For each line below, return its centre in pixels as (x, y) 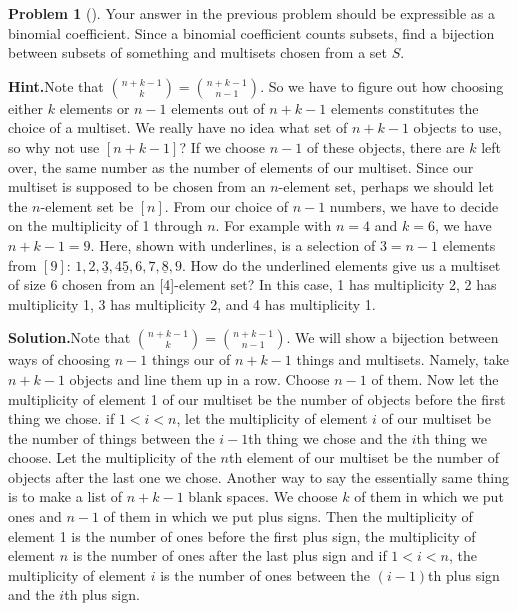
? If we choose (222, 146)
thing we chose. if (61, 418)
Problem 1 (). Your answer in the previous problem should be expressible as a (251, 13)
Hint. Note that (56, 85)
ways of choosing (59, 359)
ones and (35, 516)
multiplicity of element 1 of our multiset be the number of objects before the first (257, 398)
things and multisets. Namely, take (403, 359)
